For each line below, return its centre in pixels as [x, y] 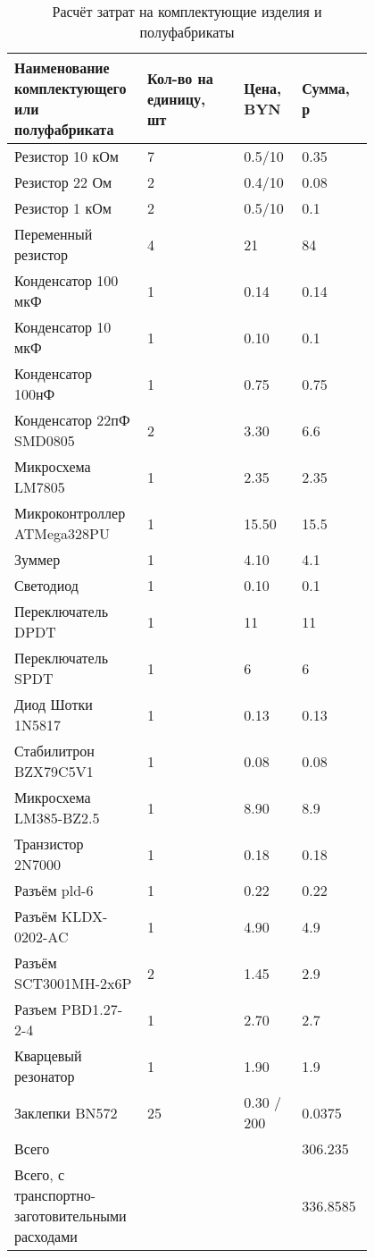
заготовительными [71, 1216]
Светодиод [46, 585]
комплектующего [71, 88]
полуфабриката [64, 129]
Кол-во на [180, 78]
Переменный [54, 234]
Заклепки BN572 [66, 1112]
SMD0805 [45, 440]
